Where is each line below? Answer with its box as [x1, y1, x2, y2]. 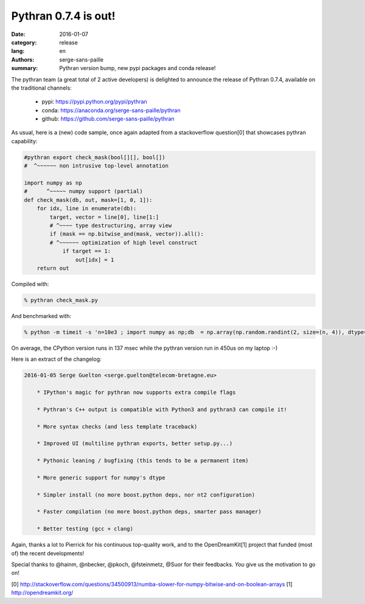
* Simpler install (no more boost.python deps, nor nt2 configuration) [36, 491, 255, 498]
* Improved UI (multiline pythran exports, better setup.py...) [36, 440, 233, 447]
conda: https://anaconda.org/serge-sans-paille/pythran [41, 107, 181, 114]
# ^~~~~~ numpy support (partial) [24, 188, 143, 195]
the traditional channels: [11, 84, 72, 91]
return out [36, 265, 69, 271]
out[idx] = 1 [75, 256, 114, 263]
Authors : [11, 55, 35, 63]
